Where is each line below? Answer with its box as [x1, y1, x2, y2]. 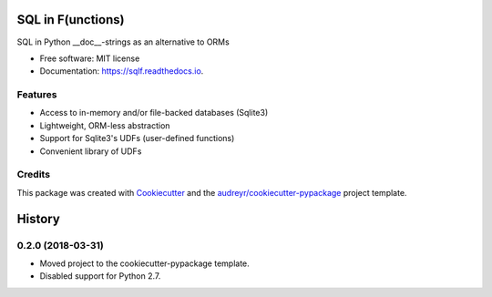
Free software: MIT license [39, 53, 140, 64]
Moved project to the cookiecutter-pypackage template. [39, 258, 250, 269]
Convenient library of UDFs [39, 146, 142, 157]
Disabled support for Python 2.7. [39, 271, 161, 282]
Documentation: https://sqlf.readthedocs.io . [39, 66, 204, 77]
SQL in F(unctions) [16, 12, 125, 27]
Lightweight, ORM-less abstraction [39, 119, 170, 131]
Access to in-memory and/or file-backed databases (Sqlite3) [39, 108, 269, 118]
